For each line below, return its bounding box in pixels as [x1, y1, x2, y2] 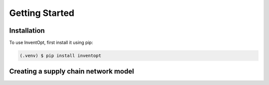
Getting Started [9, 7, 75, 18]
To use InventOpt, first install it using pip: [9, 40, 93, 46]
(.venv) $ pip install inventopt [19, 53, 102, 59]
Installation [9, 26, 45, 35]
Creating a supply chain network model [9, 67, 134, 76]
